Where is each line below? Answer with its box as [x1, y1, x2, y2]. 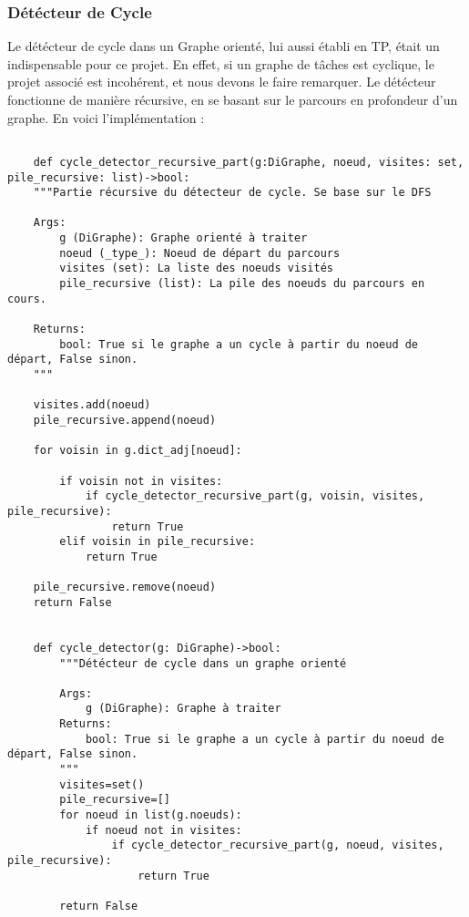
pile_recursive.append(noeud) [33, 414, 217, 427]
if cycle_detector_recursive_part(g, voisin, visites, [85, 489, 425, 503]
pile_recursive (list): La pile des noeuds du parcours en [59, 277, 425, 291]
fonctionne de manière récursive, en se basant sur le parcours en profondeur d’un [7, 90, 458, 108]
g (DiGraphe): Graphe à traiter [85, 702, 281, 716]
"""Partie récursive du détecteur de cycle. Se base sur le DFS [33, 186, 432, 200]
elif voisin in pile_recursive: [59, 535, 256, 549]
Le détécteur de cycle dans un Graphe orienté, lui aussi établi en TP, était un [7, 36, 440, 56]
